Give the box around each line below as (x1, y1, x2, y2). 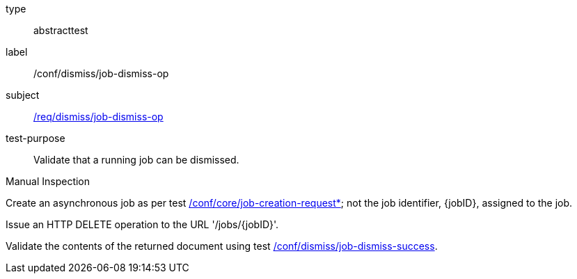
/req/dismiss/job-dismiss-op (33, 111, 164, 122)
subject (6, 89, 40, 101)
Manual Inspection (6, 175, 90, 187)
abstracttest (33, 24, 88, 36)
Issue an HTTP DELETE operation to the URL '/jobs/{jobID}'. (6, 218, 279, 230)
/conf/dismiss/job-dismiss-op (33, 67, 169, 79)
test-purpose (6, 132, 65, 144)
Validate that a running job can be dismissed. (33, 154, 239, 166)
